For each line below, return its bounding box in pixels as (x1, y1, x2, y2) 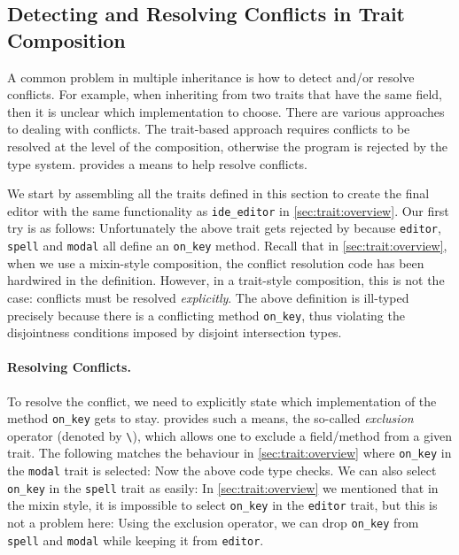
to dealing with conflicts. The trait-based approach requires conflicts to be (7, 119, 410, 138)
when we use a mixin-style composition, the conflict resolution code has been (7, 253, 424, 272)
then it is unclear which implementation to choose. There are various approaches (7, 102, 445, 120)
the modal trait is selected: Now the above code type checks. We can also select (7, 461, 437, 480)
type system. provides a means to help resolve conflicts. (7, 154, 307, 173)
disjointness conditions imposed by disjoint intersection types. (7, 323, 342, 342)
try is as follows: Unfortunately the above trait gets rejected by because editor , (7, 219, 441, 237)
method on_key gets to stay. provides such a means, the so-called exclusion (7, 409, 414, 428)
